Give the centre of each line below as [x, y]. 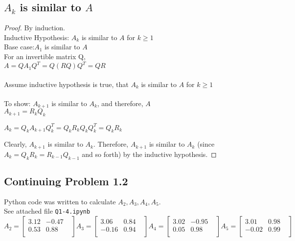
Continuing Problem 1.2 [66, 181]
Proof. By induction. [34, 28]
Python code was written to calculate [60, 201]
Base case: [19, 47]
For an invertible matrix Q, [45, 56]
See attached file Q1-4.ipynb [47, 211]
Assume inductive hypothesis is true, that [66, 84]
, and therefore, [120, 103]
